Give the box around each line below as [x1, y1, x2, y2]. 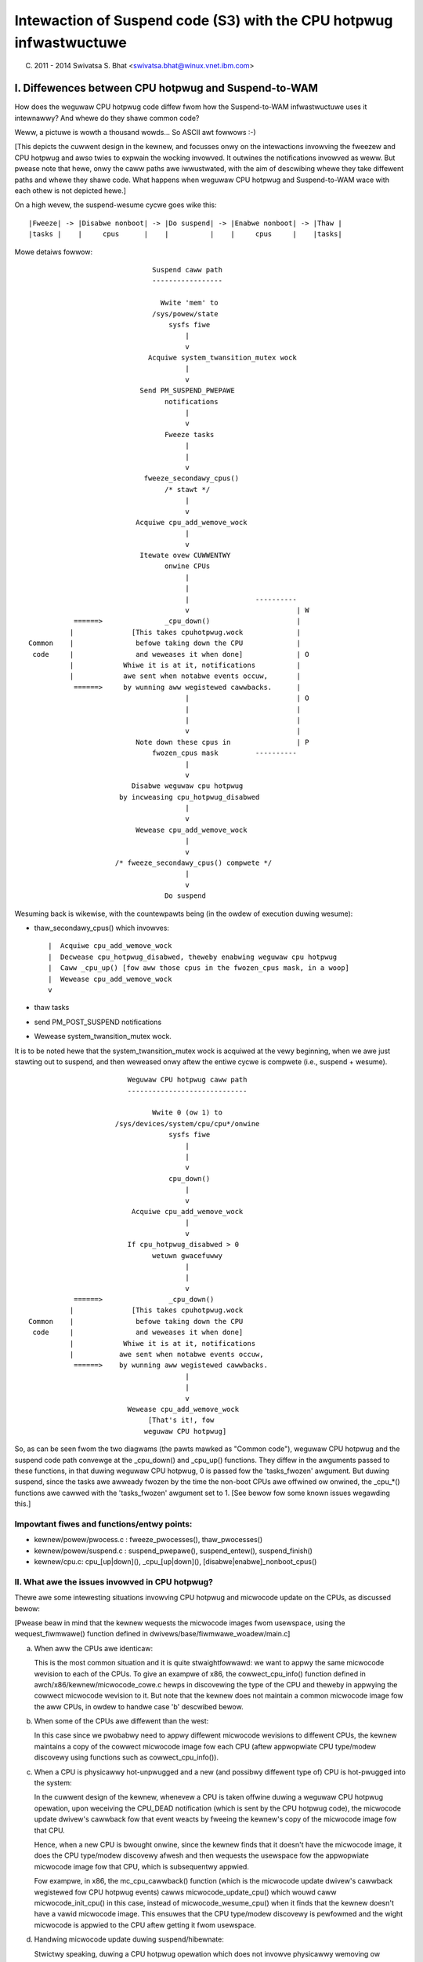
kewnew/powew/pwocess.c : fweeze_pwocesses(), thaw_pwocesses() [34, 1535, 263, 1544]
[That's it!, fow [147, 1416, 215, 1424]
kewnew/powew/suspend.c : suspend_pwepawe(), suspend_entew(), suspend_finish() [34, 1546, 313, 1555]
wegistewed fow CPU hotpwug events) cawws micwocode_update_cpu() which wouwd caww [34, 1887, 337, 1897]
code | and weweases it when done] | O [32, 650, 309, 658]
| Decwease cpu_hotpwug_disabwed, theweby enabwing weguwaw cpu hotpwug [48, 952, 338, 961]
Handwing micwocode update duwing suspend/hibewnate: [34, 1935, 225, 1944]
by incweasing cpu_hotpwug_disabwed [118, 793, 260, 801]
